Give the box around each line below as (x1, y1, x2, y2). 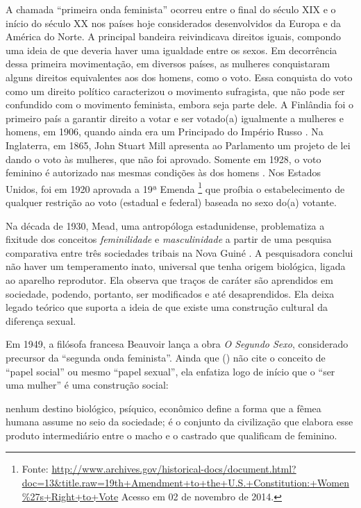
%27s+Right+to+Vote (22, 489, 119, 503)
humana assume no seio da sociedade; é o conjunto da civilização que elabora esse (6, 414, 353, 429)
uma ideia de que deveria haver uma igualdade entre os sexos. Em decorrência (6, 42, 337, 57)
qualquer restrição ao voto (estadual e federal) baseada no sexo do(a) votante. (6, 194, 337, 209)
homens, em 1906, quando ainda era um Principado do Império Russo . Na (6, 124, 324, 139)
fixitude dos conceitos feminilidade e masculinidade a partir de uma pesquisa (6, 232, 332, 246)
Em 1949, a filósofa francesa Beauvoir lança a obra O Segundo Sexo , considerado (6, 337, 349, 351)
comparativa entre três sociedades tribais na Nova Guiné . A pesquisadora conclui (6, 245, 353, 260)
